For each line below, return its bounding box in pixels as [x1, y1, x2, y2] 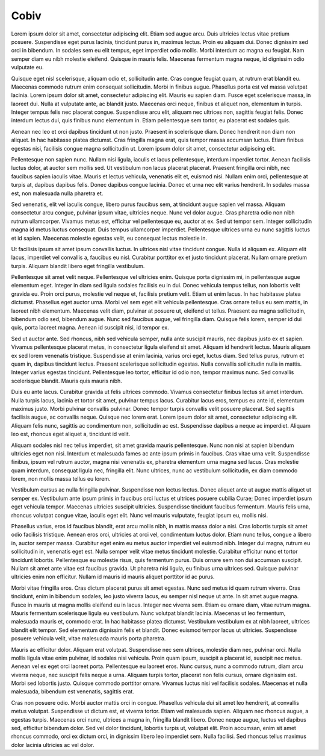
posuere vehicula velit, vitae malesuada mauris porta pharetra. [11, 635, 166, 642]
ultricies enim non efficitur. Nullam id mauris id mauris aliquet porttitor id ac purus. [11, 573, 215, 581]
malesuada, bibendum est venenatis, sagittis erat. [11, 688, 135, 695]
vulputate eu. [11, 64, 44, 71]
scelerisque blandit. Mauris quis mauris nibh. [11, 377, 123, 384]
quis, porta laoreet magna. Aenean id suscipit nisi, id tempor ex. [11, 324, 170, 331]
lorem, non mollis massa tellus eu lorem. [11, 475, 111, 483]
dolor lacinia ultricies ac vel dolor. [11, 741, 94, 748]
